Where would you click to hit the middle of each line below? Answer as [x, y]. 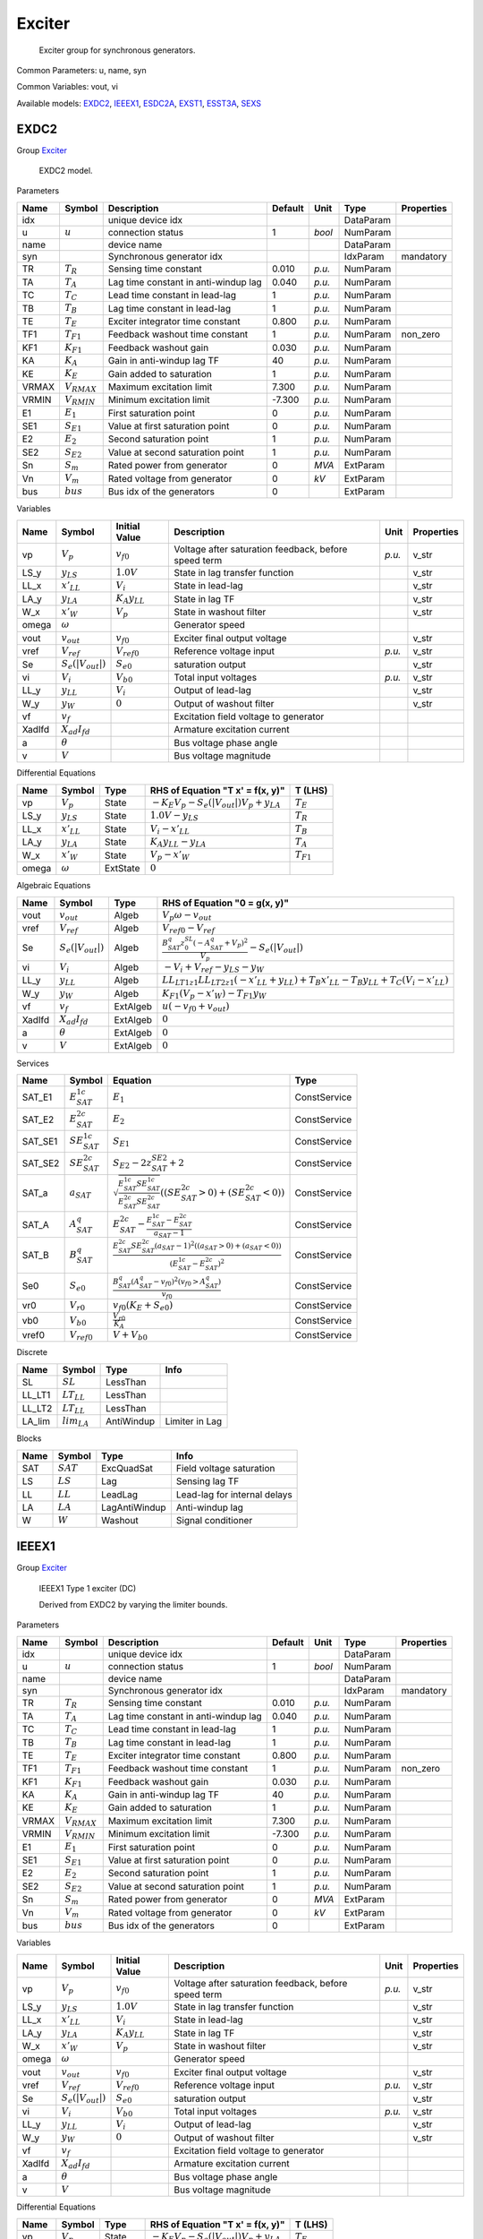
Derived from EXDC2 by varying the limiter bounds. [133, 1604]
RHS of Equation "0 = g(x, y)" [226, 903]
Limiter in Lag [194, 1421]
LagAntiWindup [134, 1507]
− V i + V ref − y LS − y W [214, 968]
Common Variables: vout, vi [67, 87]
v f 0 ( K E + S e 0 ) [143, 1306]
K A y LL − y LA [178, 843]
